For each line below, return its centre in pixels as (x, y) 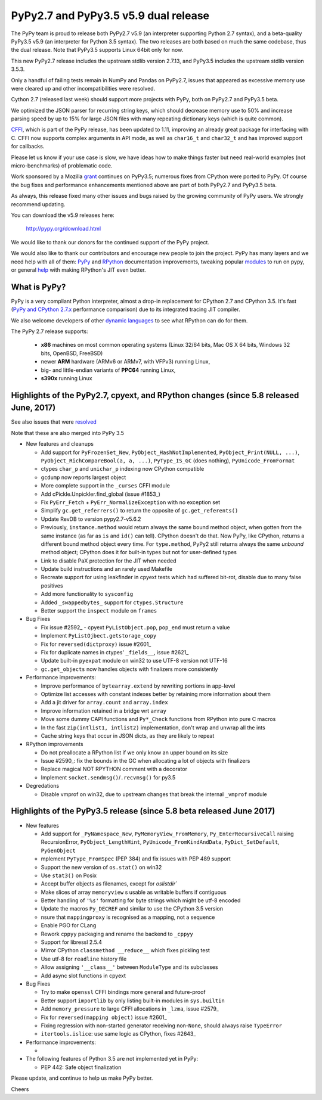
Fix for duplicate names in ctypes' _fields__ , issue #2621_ (115, 652)
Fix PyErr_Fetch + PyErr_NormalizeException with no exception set (131, 502)
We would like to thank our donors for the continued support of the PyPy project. (110, 242)
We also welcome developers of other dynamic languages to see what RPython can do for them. (129, 320)
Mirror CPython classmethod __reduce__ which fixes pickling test (125, 950)
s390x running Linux (66, 378)
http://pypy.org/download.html (64, 229)
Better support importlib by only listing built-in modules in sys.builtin (133, 1000)
